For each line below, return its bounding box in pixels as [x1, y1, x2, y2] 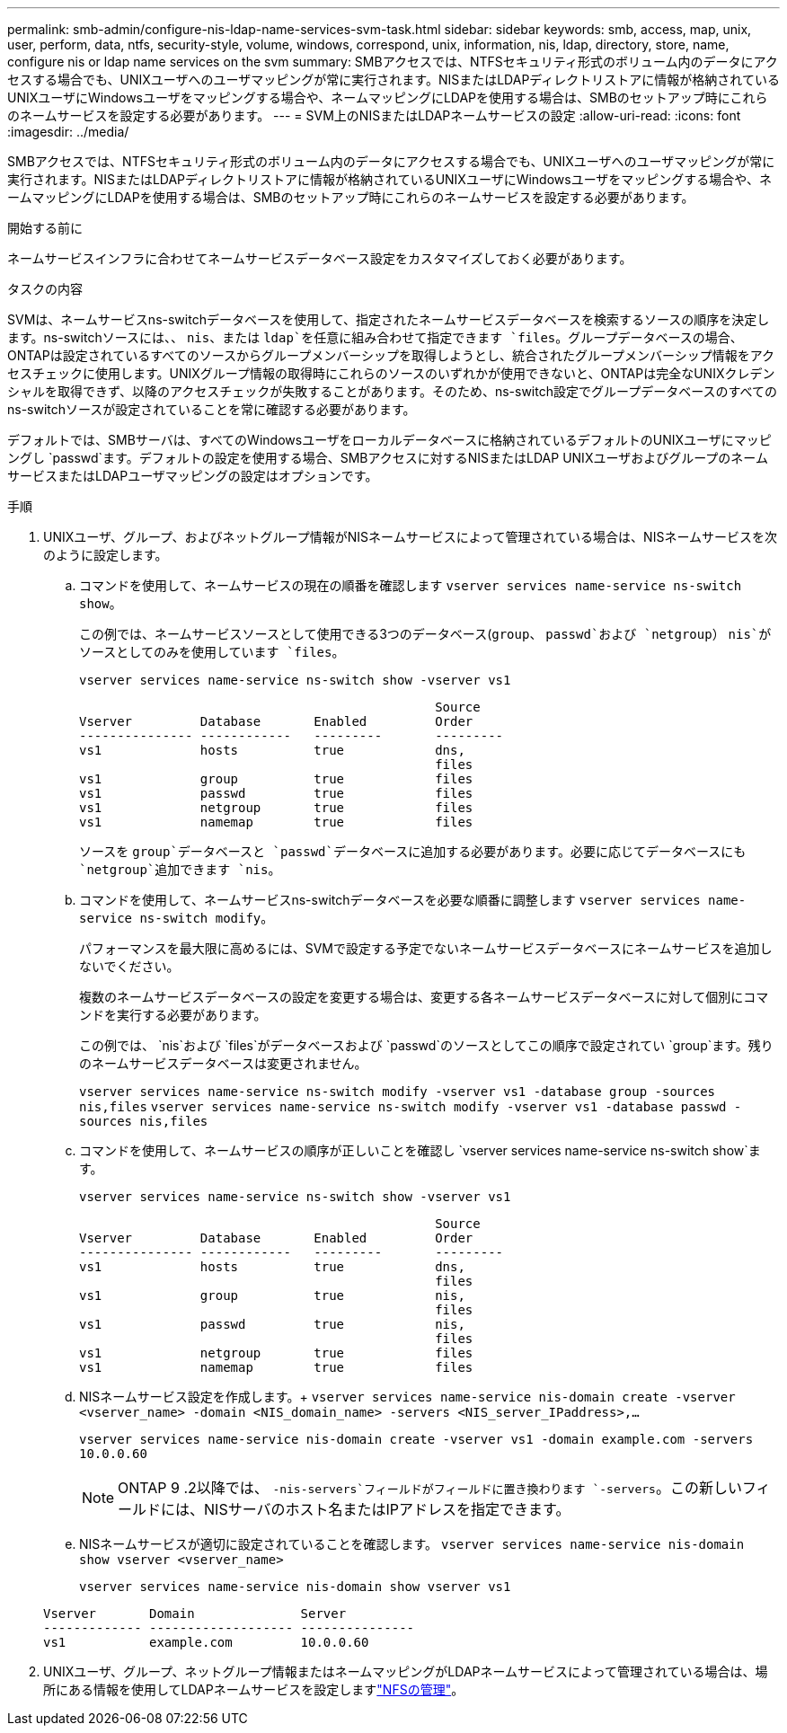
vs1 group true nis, [79, 1288, 465, 1303]
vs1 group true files [79, 772, 473, 786]
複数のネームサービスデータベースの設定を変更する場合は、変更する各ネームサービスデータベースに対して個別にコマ [79, 989, 769, 1004]
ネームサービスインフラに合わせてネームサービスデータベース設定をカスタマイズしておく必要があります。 [7, 251, 632, 266]
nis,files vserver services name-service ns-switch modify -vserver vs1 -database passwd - [79, 1100, 742, 1114]
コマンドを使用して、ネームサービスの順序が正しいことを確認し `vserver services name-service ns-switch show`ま [79, 1143, 761, 1158]
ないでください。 [79, 959, 180, 974]
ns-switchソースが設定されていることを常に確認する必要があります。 [7, 402, 416, 417]
